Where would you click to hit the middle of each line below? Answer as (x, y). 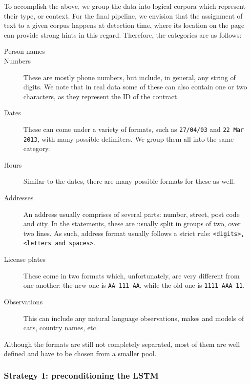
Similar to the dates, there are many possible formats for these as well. (129, 181)
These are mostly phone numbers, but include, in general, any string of (130, 77)
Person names (24, 51)
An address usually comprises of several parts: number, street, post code (132, 214)
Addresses (19, 198)
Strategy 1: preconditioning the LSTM (81, 375)
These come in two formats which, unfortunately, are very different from (132, 275)
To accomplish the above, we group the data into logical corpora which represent (125, 6)
